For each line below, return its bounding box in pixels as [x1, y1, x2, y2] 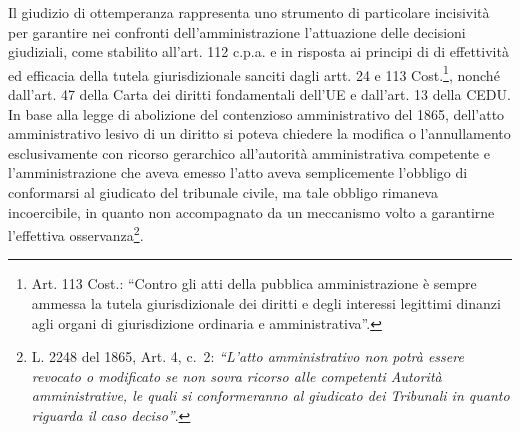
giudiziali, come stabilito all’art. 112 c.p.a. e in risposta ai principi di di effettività [8, 41, 509, 62]
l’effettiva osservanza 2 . [8, 222, 144, 245]
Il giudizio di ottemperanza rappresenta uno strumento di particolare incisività [8, 2, 490, 22]
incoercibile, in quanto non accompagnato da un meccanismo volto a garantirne [8, 201, 495, 222]
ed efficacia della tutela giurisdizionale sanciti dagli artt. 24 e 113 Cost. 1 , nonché [8, 61, 500, 85]
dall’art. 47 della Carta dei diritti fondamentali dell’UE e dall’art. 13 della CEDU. [8, 84, 511, 105]
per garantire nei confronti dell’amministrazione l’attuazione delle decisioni [8, 21, 466, 42]
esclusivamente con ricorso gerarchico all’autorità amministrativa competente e [8, 142, 490, 163]
